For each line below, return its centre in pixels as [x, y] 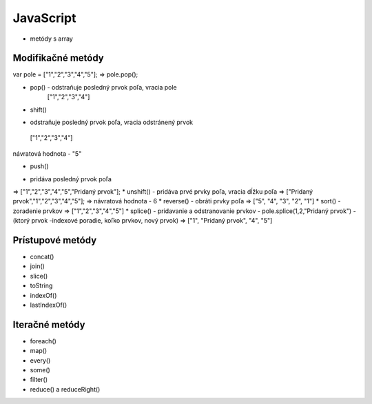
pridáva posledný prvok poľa [71, 179]
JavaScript [44, 18]
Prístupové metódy [55, 240]
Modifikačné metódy [59, 58]
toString [41, 285]
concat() [42, 257]
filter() [39, 380]
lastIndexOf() [49, 305]
